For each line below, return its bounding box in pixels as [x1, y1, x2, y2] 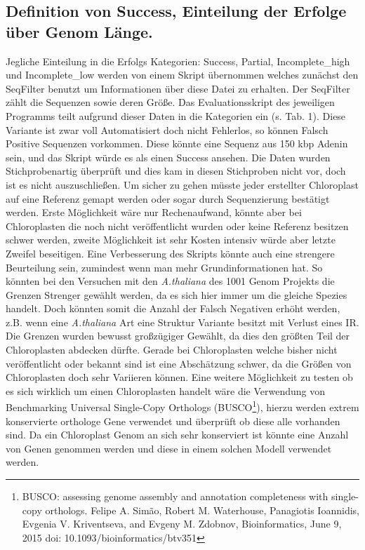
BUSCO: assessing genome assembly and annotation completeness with [22, 489, 328, 504]
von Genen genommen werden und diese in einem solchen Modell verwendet [6, 441, 332, 455]
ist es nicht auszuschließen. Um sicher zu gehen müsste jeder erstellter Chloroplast [6, 177, 359, 192]
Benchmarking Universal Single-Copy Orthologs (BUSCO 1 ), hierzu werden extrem [6, 398, 359, 415]
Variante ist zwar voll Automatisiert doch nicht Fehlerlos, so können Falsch [6, 122, 328, 137]
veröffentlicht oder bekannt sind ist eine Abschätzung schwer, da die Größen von [6, 356, 352, 370]
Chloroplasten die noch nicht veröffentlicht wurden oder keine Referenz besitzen [6, 218, 349, 233]
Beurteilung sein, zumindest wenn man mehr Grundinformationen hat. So [6, 260, 323, 274]
